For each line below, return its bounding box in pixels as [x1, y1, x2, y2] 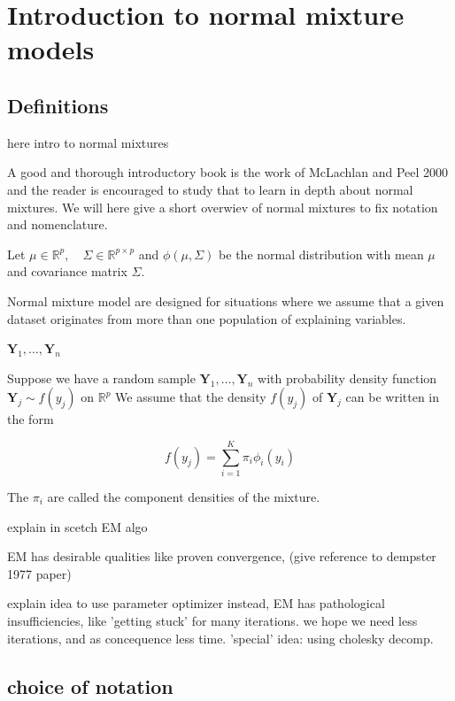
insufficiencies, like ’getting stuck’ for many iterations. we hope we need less [7, 611, 418, 629]
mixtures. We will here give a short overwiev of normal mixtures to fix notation [7, 197, 438, 216]
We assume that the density [115, 388, 266, 406]
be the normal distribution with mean [219, 244, 424, 263]
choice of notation [7, 672, 174, 699]
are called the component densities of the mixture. [47, 488, 320, 506]
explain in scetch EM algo [7, 517, 148, 535]
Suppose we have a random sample [7, 368, 196, 387]
